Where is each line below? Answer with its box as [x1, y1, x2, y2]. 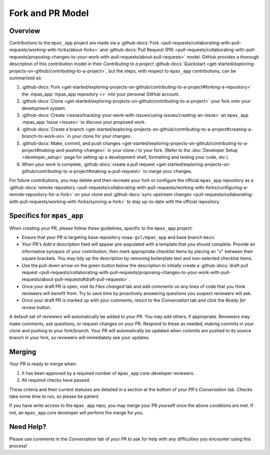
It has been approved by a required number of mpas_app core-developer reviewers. [21, 370, 195, 376]
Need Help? [9, 422, 47, 431]
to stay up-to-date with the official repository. [126, 198, 220, 204]
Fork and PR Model [9, 8, 89, 19]
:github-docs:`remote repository [9, 184, 75, 190]
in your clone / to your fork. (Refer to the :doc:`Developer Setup [107, 147, 238, 153]
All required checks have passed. [21, 377, 90, 383]
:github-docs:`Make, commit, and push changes [21, 140, 121, 146]
